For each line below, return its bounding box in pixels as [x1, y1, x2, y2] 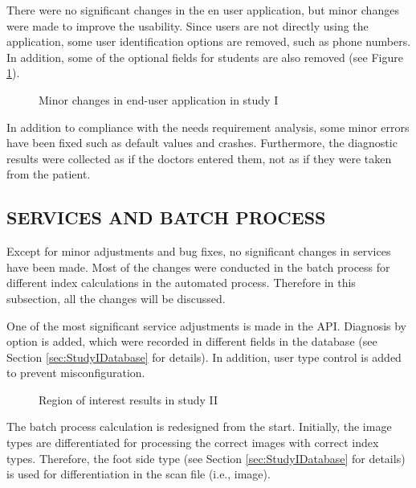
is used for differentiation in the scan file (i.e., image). [6, 465, 271, 482]
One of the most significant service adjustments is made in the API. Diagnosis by [6, 317, 407, 334]
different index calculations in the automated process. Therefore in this [6, 274, 356, 291]
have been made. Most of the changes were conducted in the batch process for [6, 258, 390, 275]
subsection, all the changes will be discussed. [6, 289, 226, 306]
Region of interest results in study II [39, 391, 218, 408]
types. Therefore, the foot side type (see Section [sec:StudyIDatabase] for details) [6, 449, 406, 466]
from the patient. [6, 166, 91, 182]
